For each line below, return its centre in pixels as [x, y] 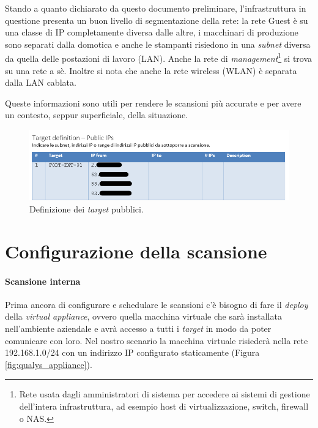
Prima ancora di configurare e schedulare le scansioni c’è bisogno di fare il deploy [157, 304]
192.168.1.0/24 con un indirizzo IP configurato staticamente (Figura [132, 352]
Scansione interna [43, 281]
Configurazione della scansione [136, 251]
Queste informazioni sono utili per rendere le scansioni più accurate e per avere [153, 103]
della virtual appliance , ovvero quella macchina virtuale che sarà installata [143, 316]
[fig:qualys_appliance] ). [49, 364]
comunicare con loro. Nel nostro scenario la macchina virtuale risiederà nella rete [157, 340]
